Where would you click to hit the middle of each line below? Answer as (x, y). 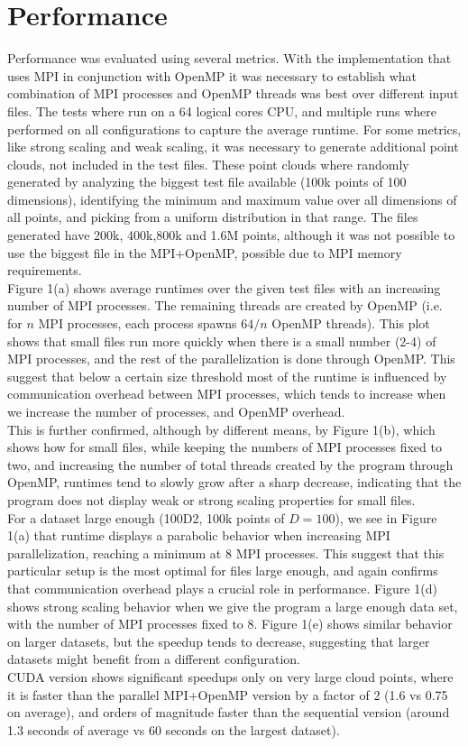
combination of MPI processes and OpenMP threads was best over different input (233, 93)
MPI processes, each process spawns (138, 323)
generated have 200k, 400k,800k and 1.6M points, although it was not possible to (231, 235)
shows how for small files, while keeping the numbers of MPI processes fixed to (225, 447)
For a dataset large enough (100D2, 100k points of (146, 517)
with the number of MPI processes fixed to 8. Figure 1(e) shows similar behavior (230, 624)
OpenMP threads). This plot (351, 323)
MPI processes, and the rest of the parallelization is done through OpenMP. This (231, 359)
